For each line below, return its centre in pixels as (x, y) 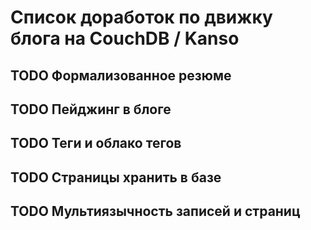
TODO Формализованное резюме (121, 75)
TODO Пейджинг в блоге (91, 109)
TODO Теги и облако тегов (96, 143)
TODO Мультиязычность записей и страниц (155, 211)
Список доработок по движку (141, 17)
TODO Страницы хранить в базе (116, 177)
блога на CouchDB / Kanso (125, 38)
